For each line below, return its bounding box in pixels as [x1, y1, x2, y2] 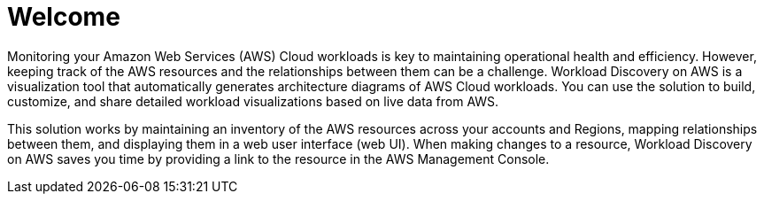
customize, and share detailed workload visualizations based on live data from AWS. [7, 93, 499, 109]
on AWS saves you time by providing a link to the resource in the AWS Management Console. [7, 151, 550, 166]
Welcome [7, 2, 120, 32]
